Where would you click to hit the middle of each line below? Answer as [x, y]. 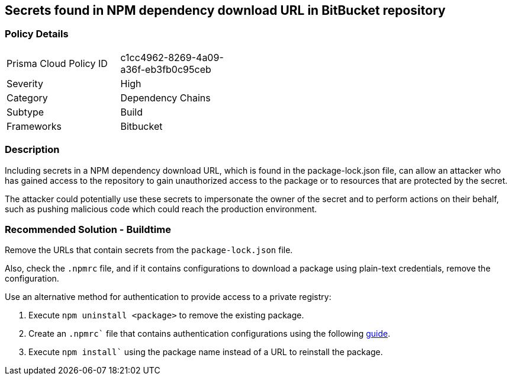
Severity [25, 83]
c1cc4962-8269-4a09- [172, 57]
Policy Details [37, 34]
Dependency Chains [165, 98]
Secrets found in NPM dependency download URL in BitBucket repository [225, 10]
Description [32, 150]
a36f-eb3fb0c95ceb [166, 69]
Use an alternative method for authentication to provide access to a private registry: [168, 297]
